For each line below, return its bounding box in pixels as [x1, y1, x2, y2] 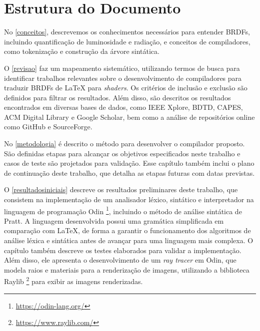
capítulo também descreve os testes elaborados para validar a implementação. [4, 245, 241, 255]
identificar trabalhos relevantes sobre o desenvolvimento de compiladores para [4, 72, 242, 83]
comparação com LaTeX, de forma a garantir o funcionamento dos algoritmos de [4, 225, 251, 236]
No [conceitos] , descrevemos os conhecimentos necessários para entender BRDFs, [4, 26, 250, 37]
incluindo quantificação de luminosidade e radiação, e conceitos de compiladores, [4, 36, 250, 46]
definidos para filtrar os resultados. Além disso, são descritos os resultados [4, 92, 231, 102]
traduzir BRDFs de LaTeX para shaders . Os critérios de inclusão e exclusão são [4, 82, 247, 93]
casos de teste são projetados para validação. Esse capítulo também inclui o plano [4, 158, 254, 168]
